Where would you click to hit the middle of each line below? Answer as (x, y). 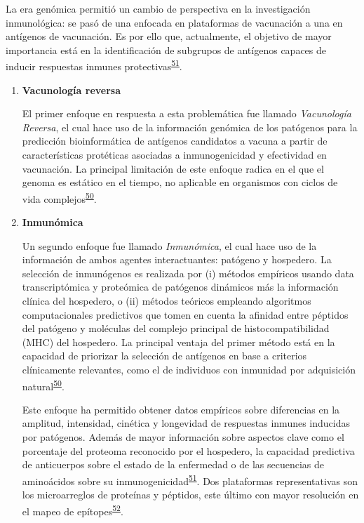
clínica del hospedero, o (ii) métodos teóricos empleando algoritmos (167, 300)
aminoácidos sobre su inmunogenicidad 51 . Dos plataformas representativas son (190, 479)
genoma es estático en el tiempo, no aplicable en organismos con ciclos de (180, 182)
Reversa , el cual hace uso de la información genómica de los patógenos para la (190, 127)
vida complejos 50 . (59, 197)
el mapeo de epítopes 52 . (73, 510)
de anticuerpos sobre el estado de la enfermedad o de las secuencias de (173, 464)
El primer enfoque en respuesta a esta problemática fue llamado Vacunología (187, 113)
